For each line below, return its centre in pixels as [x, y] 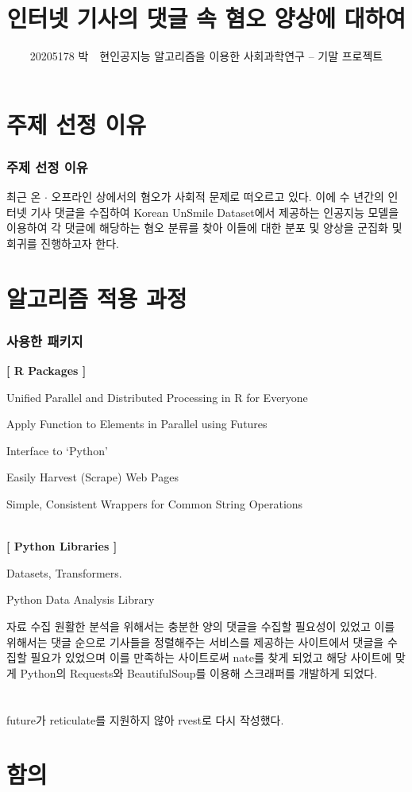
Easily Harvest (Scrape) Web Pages [92, 477]
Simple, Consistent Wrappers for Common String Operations [155, 504]
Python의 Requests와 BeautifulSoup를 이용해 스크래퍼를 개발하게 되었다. [199, 672]
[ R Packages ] [46, 371]
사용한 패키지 [45, 340]
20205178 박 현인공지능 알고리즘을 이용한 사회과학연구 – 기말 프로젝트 [206, 56]
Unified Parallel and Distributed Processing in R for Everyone [157, 397]
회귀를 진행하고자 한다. [63, 243]
